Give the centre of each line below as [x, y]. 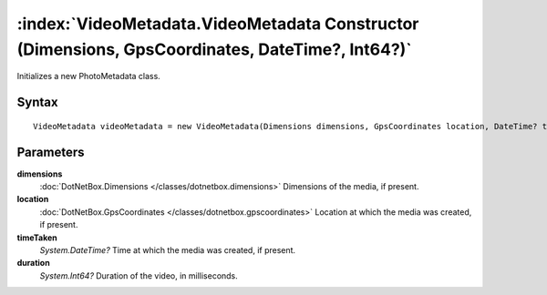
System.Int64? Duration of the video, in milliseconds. [139, 275]
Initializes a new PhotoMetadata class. [89, 76]
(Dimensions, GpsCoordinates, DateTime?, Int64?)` [214, 49]
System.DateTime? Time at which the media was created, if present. [168, 250]
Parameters [51, 152]
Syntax [37, 102]
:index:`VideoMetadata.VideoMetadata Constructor [218, 24]
